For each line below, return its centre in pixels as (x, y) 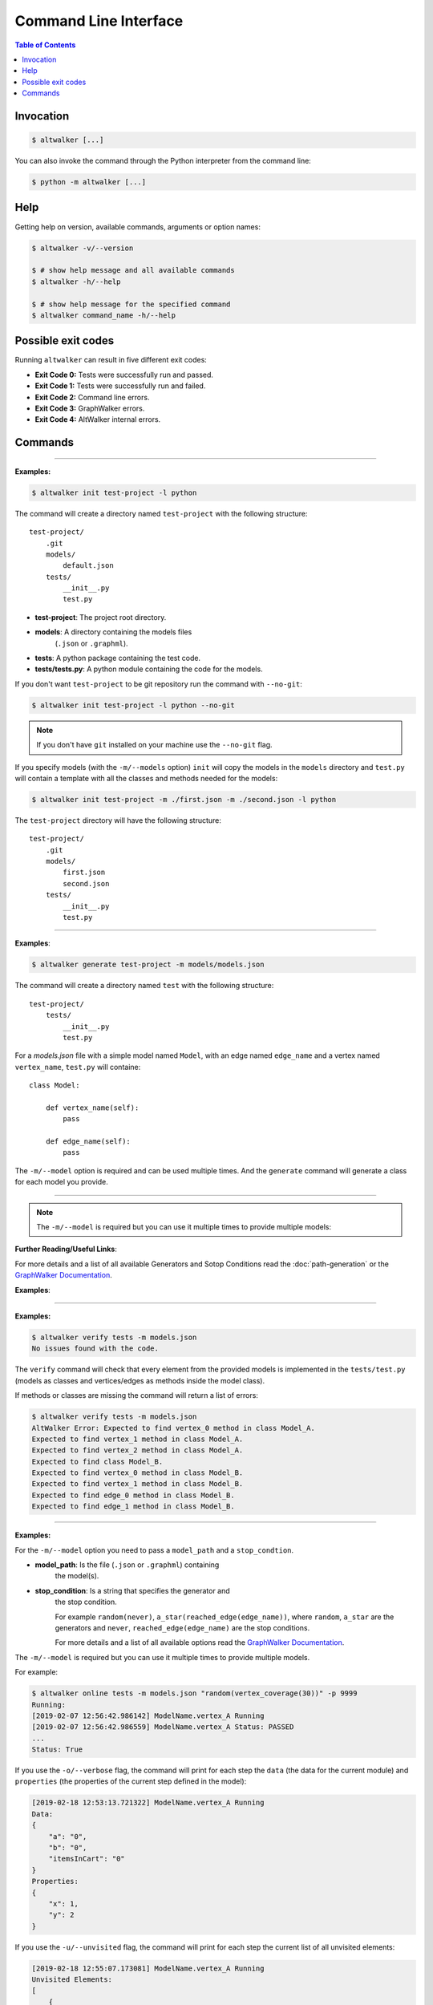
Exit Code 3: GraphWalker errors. (90, 408)
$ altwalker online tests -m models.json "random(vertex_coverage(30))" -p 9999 (194, 1693)
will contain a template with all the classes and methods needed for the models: (146, 778)
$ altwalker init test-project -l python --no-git (134, 705)
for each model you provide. (61, 1182)
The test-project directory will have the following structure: (118, 820)
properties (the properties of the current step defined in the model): (131, 1781)
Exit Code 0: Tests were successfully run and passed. (124, 375)
